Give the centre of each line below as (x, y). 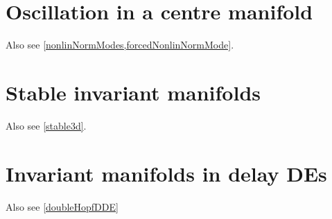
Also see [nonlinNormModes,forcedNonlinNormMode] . (120, 45)
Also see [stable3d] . (46, 125)
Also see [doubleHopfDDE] (62, 206)
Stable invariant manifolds (133, 92)
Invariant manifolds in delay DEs (166, 173)
